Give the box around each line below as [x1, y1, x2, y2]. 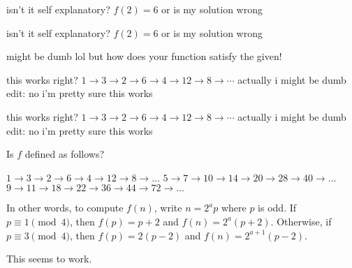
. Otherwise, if [270, 214, 332, 228]
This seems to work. [6, 251, 92, 266]
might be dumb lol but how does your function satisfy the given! [6, 49, 282, 64]
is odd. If [258, 200, 297, 215]
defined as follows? [24, 147, 105, 161]
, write [154, 200, 182, 215]
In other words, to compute [6, 200, 124, 215]
